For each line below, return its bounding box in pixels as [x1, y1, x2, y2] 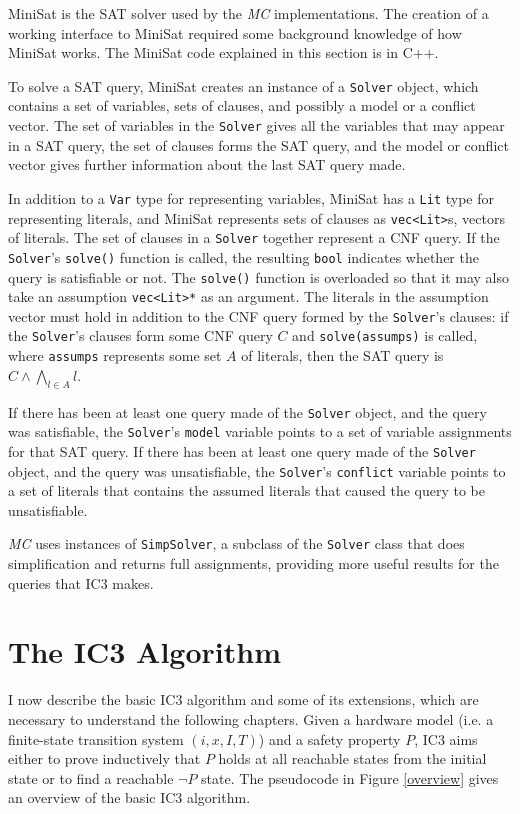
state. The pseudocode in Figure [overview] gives [201, 767, 499, 788]
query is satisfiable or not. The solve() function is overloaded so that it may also [8, 266, 510, 287]
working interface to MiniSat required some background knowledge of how [8, 22, 462, 43]
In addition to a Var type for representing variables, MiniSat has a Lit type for [8, 187, 494, 208]
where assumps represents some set [8, 345, 222, 366]
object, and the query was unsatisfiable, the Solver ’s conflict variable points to [8, 460, 506, 481]
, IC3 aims [414, 728, 478, 749]
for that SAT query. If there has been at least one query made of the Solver [8, 440, 476, 461]
